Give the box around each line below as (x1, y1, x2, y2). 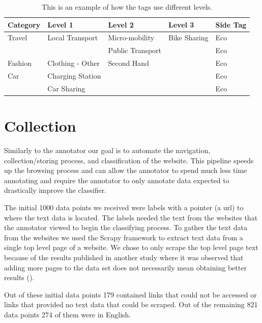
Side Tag (215, 19, 247, 30)
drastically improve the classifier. (4, 185, 107, 195)
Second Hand (108, 58, 149, 68)
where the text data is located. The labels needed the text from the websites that (4, 212, 258, 222)
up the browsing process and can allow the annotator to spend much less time (4, 165, 247, 176)
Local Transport (47, 32, 98, 43)
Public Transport (108, 45, 162, 56)
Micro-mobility (108, 32, 155, 43)
